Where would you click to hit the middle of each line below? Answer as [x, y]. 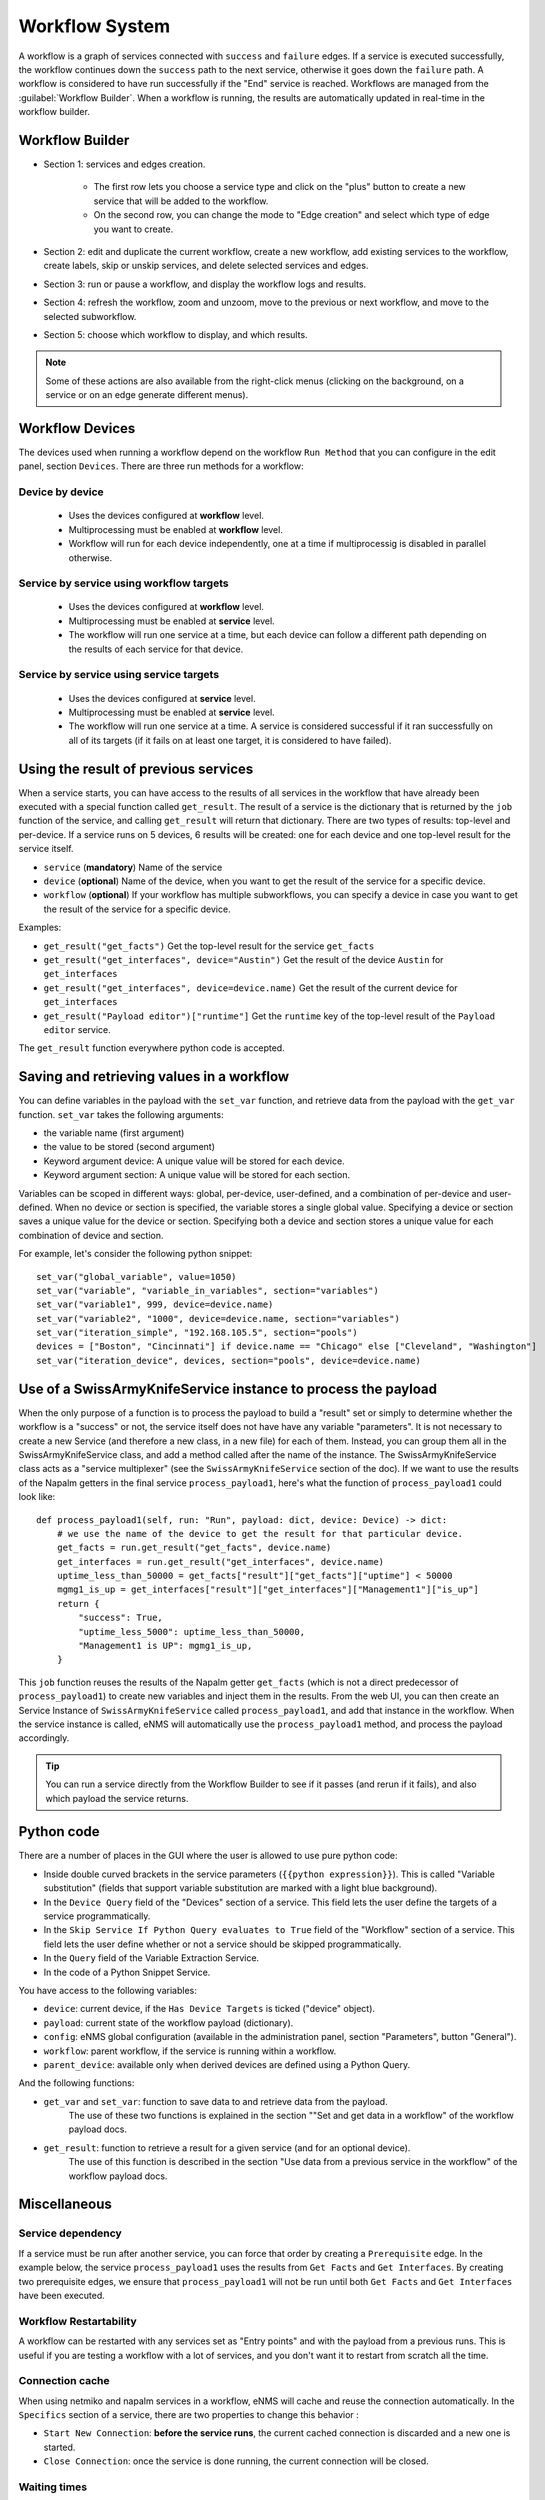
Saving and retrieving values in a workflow [154, 1076]
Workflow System [94, 26]
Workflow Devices [77, 428]
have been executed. [61, 2295]
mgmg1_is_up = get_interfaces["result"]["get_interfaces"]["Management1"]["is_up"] [268, 1589]
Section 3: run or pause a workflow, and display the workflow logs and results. [205, 284]
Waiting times [53, 2487]
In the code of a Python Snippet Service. [127, 1972]
